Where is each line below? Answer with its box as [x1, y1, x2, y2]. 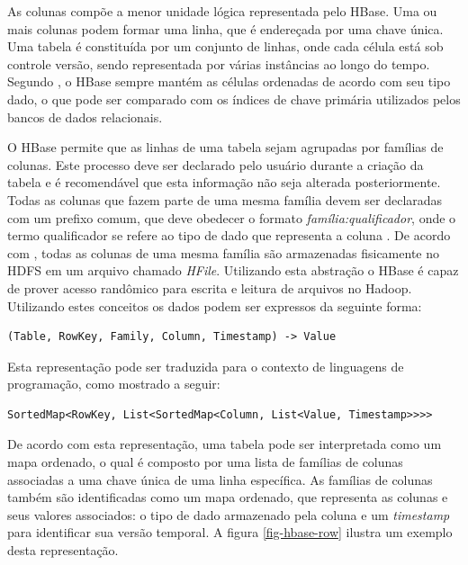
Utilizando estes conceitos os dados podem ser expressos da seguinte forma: [7, 296, 422, 315]
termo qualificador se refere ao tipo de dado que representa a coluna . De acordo [7, 226, 451, 245]
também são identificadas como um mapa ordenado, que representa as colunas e [7, 488, 448, 507]
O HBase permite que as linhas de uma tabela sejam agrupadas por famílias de [7, 138, 444, 157]
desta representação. [7, 541, 119, 560]
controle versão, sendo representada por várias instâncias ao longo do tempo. [7, 54, 430, 73]
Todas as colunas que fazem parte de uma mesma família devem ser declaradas [7, 190, 443, 209]
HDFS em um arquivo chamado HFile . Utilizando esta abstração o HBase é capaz [7, 261, 459, 280]
